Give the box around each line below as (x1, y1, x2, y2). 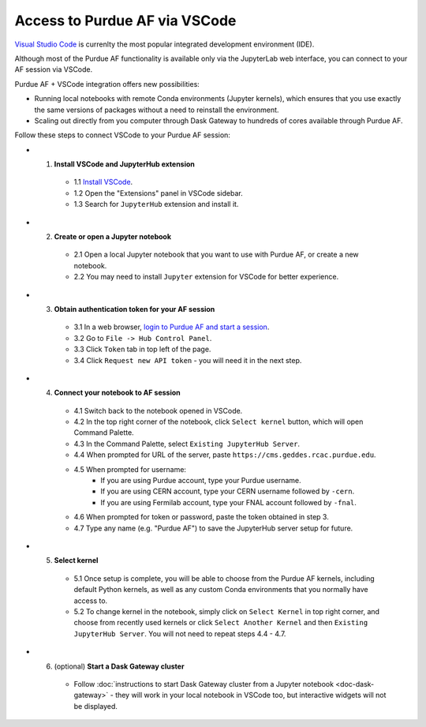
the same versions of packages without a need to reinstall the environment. (34, 105, 279, 114)
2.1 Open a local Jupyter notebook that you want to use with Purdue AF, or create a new (73, 249, 359, 260)
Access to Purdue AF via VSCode (14, 12, 237, 29)
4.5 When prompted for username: (73, 464, 187, 474)
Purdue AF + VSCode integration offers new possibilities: (14, 79, 200, 88)
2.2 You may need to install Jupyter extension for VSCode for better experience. (73, 272, 339, 282)
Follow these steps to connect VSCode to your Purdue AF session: (14, 130, 230, 140)
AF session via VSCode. (14, 65, 93, 74)
